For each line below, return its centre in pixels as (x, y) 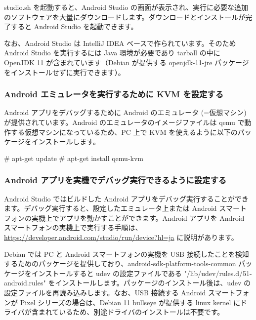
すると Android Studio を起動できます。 (74, 26)
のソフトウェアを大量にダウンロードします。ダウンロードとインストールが (125, 17)
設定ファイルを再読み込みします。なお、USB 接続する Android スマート (120, 292)
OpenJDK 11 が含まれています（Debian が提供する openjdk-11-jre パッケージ (127, 62)
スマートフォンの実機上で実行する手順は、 (73, 227)
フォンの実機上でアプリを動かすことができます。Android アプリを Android (124, 218)
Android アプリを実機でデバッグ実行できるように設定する (115, 180)
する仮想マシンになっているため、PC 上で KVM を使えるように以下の (124, 132)
